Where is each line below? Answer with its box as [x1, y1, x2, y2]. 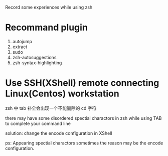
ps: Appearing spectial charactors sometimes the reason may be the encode [5, 140, 163, 146]
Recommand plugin [5, 22, 88, 33]
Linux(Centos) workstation [5, 88, 119, 99]
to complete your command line [5, 120, 71, 126]
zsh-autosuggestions [12, 54, 57, 60]
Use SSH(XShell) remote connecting [5, 77, 159, 89]
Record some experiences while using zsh [5, 5, 93, 10]
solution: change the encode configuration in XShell [5, 130, 112, 136]
